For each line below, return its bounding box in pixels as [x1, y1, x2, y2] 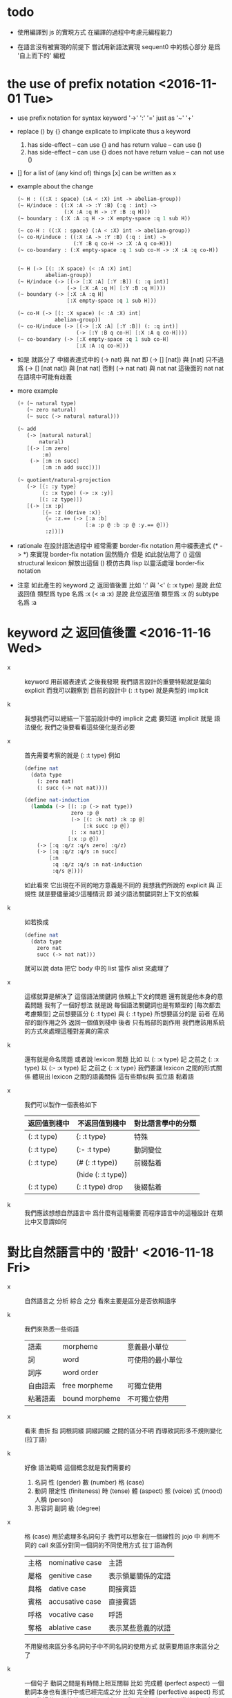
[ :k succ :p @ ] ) [83, 822, 130, 829]
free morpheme [62, 1381, 113, 1390]
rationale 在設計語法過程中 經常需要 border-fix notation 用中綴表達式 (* [17, 542, 219, 549]
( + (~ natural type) [17, 400, 77, 407]
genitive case [48, 1571, 92, 1580]
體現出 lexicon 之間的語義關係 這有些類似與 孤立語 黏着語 [32, 1072, 195, 1081]
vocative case [48, 1610, 95, 1620]
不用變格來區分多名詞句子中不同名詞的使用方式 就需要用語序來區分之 [24, 1643, 220, 1651]
